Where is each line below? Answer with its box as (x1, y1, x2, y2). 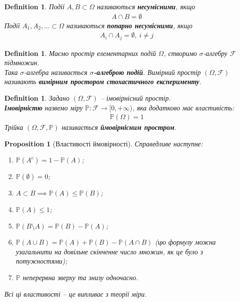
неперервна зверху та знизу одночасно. (22, 272, 138, 283)
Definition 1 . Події (4, 1, 65, 11)
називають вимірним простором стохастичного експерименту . (4, 76, 202, 87)
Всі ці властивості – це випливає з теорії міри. (4, 288, 147, 299)
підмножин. (4, 57, 39, 68)
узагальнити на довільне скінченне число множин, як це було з (16, 246, 203, 256)
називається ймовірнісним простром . (61, 122, 177, 132)
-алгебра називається (24, 67, 87, 77)
